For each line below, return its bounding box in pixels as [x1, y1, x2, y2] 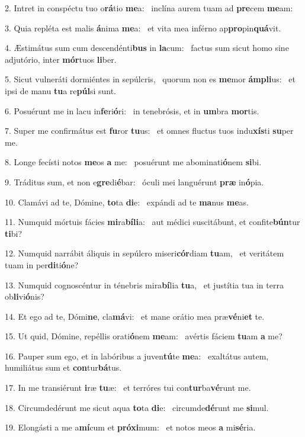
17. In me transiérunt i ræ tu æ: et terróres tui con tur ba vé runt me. [5, 381, 251, 394]
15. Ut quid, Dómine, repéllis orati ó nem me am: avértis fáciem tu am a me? [5, 330, 282, 342]
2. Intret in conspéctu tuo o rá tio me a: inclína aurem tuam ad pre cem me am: [5, 2, 293, 14]
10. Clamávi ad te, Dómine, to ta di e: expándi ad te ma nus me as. [5, 195, 249, 208]
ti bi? [5, 227, 23, 239]
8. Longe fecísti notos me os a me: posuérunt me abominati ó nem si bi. [5, 156, 262, 168]
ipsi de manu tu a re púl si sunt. [5, 84, 116, 97]
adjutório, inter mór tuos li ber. [5, 53, 117, 65]
